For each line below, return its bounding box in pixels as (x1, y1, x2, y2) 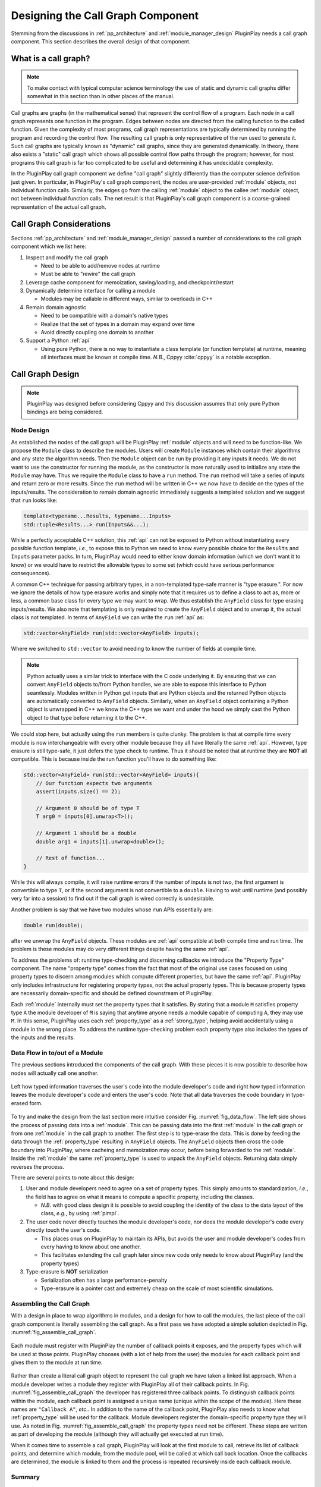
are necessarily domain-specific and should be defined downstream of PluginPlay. (11, 990, 213, 997)
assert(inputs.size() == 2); (36, 788, 121, 795)
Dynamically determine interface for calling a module (26, 287, 156, 294)
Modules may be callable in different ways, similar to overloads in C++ (40, 295, 213, 303)
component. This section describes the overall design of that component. (11, 37, 191, 45)
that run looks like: (11, 497, 58, 504)
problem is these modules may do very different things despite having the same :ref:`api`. (11, 946, 230, 953)
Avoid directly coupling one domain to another (40, 329, 154, 336)
